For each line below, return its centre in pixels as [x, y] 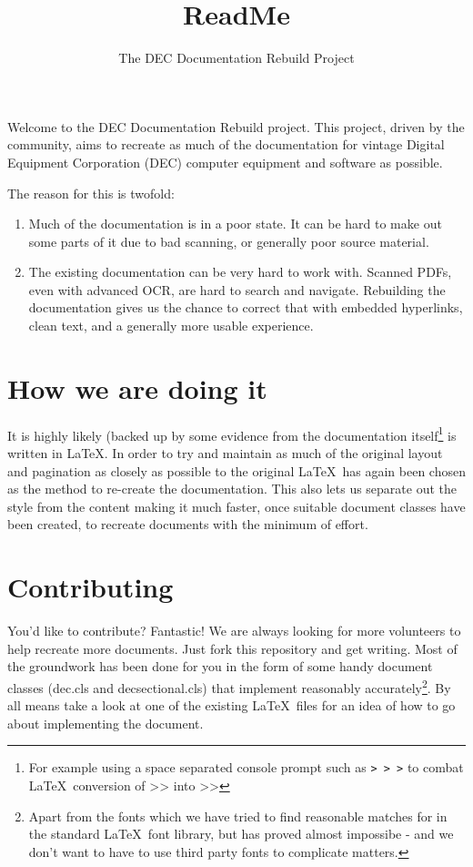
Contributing [91, 587]
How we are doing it [137, 388]
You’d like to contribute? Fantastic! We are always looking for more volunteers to [234, 631]
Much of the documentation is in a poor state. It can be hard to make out [235, 224]
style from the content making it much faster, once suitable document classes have [236, 506]
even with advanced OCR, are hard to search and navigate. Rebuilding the [237, 289]
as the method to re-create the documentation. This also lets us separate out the [232, 489]
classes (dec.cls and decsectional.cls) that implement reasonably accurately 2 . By [229, 686]
